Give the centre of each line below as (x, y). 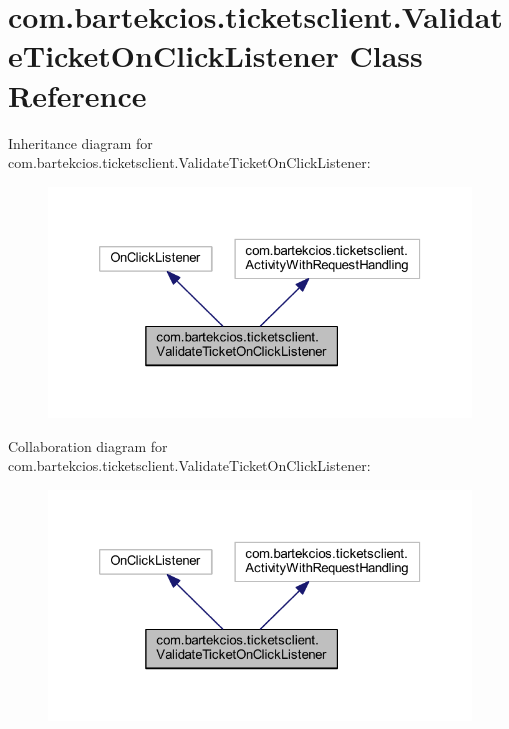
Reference (77, 94)
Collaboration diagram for (88, 445)
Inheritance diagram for (80, 142)
